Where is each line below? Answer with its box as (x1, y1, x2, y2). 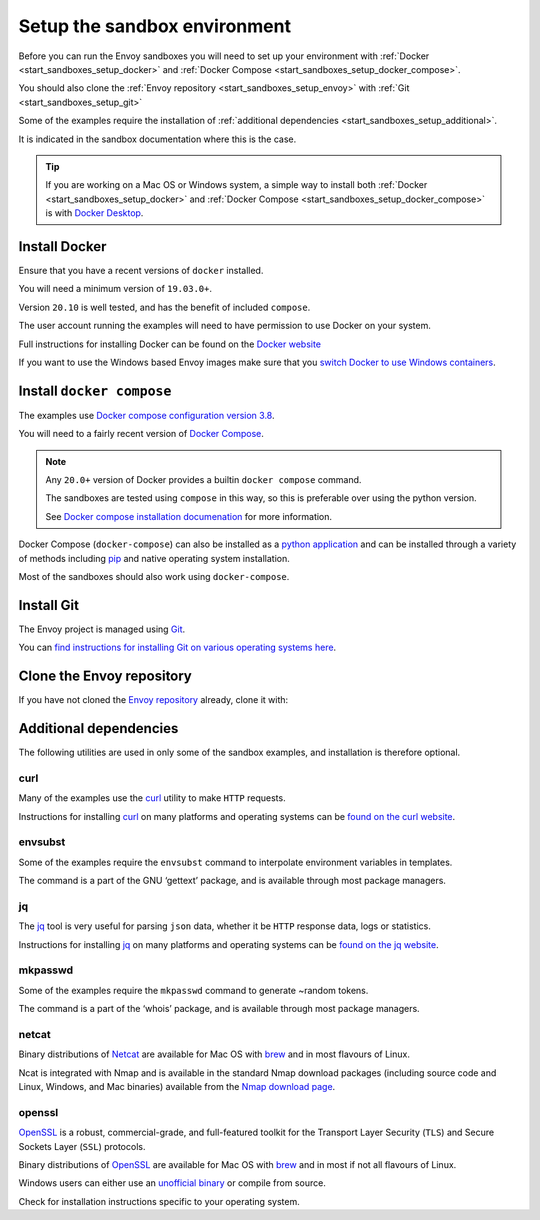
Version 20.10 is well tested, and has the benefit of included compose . (18, 301, 311, 313)
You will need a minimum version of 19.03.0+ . (18, 283, 212, 295)
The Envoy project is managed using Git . (18, 623, 186, 635)
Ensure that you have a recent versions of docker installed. (18, 264, 264, 276)
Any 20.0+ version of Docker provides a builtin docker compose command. (45, 474, 362, 485)
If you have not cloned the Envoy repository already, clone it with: (18, 694, 289, 706)
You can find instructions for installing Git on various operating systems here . (18, 641, 337, 654)
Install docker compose (18, 382, 172, 399)
